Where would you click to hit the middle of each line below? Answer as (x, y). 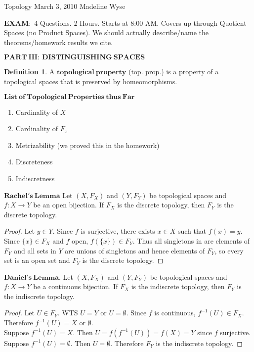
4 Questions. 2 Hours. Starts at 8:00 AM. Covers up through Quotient (140, 23)
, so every (229, 250)
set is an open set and (37, 260)
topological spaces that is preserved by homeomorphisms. (91, 81)
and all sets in (35, 250)
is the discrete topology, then (161, 205)
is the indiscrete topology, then (178, 286)
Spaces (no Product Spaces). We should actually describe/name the (106, 32)
